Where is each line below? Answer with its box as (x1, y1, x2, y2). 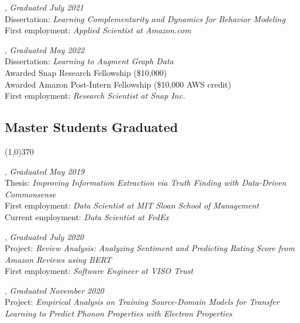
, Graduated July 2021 (5, 1, 84, 13)
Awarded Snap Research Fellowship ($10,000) (5, 66, 167, 78)
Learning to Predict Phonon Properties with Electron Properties (5, 307, 232, 319)
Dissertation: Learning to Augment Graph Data (5, 55, 174, 67)
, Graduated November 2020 (5, 284, 104, 296)
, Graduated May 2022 (5, 43, 85, 55)
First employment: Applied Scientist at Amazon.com (5, 24, 191, 36)
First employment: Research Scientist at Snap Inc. (5, 89, 185, 102)
